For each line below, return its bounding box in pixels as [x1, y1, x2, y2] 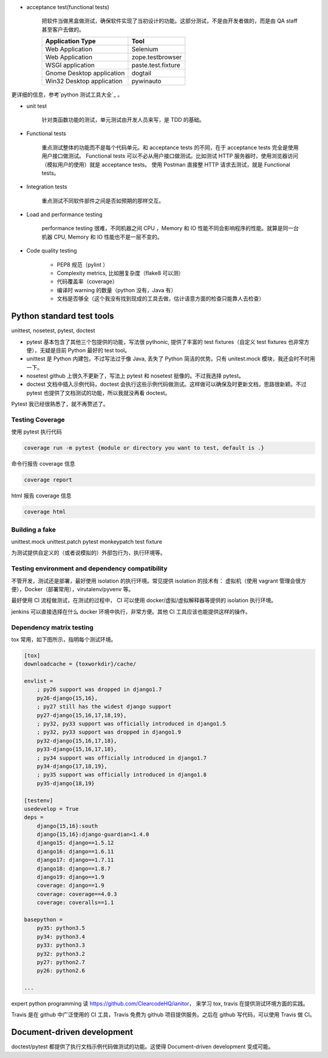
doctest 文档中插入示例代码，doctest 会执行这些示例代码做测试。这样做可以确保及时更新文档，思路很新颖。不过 [26, 380, 307, 388]
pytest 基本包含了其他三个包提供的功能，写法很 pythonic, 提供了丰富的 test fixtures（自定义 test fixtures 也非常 [26, 338, 304, 345]
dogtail [131, 69, 152, 77]
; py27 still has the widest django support [36, 703, 172, 710]
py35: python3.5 [36, 925, 85, 931]
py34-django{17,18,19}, [36, 763, 108, 769]
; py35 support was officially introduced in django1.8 [36, 771, 207, 779]
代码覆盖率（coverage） [56, 278, 118, 286]
